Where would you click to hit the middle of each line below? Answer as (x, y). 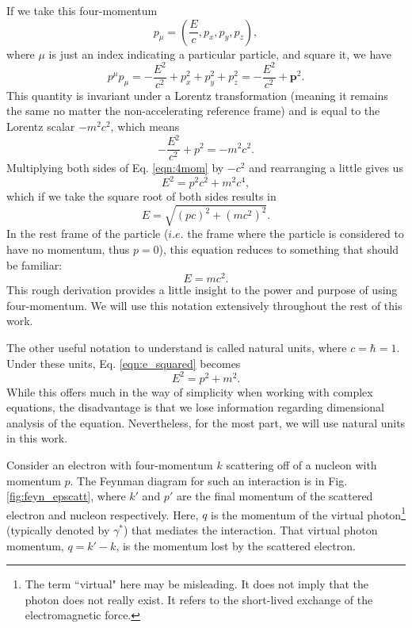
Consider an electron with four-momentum (110, 465)
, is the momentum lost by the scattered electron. (236, 545)
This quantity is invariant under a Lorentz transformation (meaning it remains (197, 95)
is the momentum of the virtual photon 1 (308, 513)
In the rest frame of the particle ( (88, 234)
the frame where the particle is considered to (296, 234)
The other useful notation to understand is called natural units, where (177, 347)
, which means (145, 126)
